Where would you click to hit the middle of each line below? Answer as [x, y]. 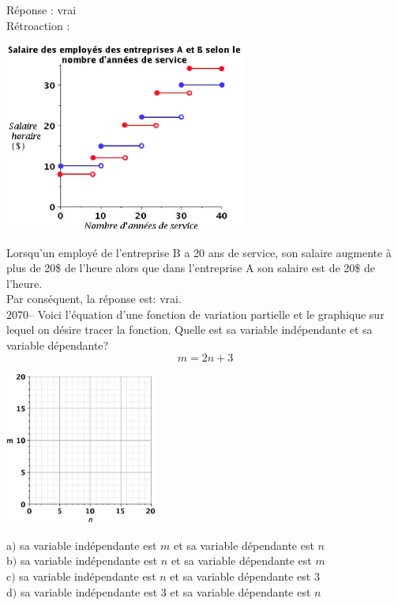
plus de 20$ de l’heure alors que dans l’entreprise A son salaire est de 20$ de [191, 268]
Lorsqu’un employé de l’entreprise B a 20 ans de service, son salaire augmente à [199, 252]
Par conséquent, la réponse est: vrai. [94, 299]
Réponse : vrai [41, 9]
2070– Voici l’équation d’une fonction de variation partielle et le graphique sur [195, 314]
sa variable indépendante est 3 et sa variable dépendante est [165, 591]
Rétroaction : [38, 25]
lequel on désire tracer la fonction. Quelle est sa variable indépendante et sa [190, 330]
